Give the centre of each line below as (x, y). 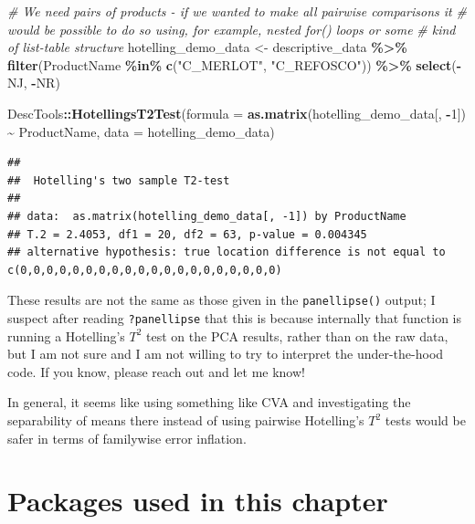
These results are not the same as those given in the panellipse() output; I (222, 300)
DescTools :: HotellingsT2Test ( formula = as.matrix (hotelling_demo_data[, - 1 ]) (237, 113)
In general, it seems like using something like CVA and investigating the (209, 402)
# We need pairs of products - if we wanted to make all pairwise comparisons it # (237, 11)
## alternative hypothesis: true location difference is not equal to (227, 252)
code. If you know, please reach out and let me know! (156, 371)
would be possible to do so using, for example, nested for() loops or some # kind (232, 29)
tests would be (425, 420)
